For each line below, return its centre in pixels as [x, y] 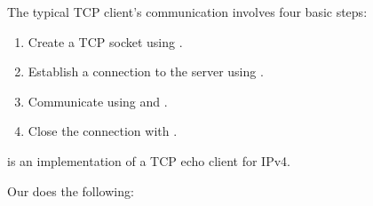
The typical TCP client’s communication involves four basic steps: [187, 12]
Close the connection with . [103, 131]
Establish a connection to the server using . [146, 71]
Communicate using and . [98, 101]
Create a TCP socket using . [105, 41]
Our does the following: [71, 190]
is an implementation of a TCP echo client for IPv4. [149, 160]
